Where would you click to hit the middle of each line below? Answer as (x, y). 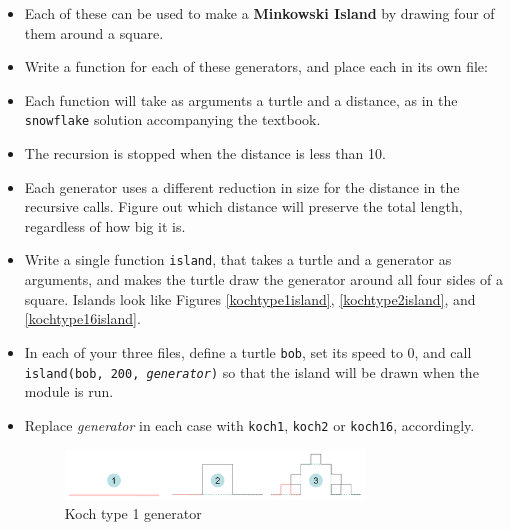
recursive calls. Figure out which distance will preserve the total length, (243, 206)
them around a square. (94, 32)
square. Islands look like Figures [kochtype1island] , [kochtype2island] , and (250, 298)
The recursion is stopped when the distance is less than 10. (205, 153)
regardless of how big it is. (105, 225)
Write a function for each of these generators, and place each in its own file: (256, 66)
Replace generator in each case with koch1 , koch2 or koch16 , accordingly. (249, 424)
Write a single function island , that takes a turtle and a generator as (238, 259)
